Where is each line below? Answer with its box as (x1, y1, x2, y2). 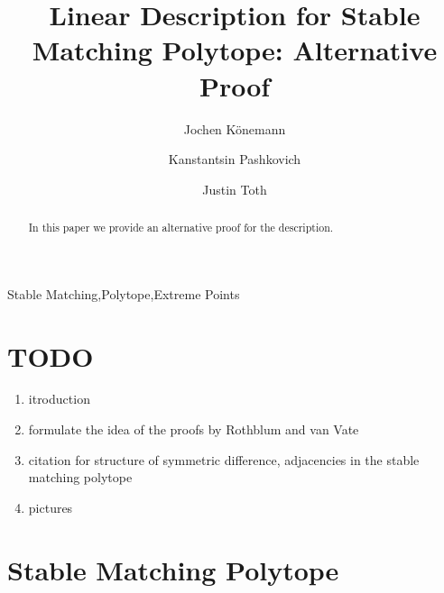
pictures (28, 497, 73, 516)
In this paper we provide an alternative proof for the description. (28, 220, 334, 235)
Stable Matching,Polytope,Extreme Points (7, 284, 240, 303)
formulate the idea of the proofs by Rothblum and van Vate (28, 420, 359, 439)
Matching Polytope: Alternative (32, 32, 438, 68)
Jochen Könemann (183, 119, 286, 138)
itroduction (28, 389, 90, 408)
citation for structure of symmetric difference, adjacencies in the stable (28, 450, 420, 469)
